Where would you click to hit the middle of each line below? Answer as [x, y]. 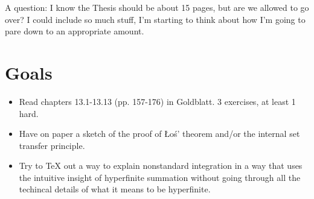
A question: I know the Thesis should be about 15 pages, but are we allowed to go [157, 7]
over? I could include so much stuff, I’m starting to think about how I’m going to [155, 19]
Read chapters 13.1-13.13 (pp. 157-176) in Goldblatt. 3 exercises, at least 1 [157, 101]
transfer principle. [52, 145]
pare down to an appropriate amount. [75, 31]
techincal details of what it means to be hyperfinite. [115, 189]
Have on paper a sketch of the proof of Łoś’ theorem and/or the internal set [159, 134]
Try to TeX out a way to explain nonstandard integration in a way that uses [161, 166]
